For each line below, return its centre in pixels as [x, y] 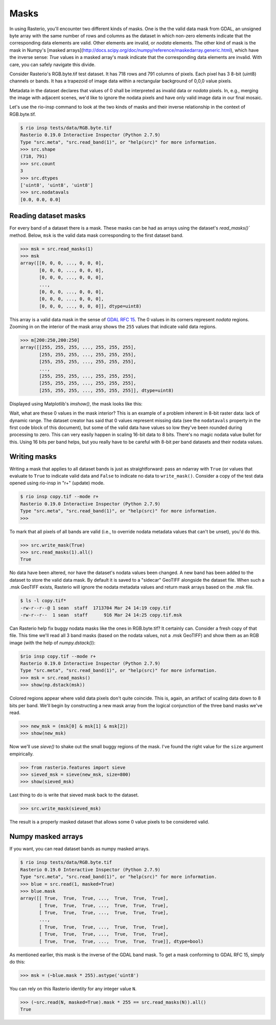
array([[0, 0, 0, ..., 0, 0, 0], [62, 263]
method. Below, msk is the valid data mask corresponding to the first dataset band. [96, 235]
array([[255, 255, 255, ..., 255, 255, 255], [78, 347]
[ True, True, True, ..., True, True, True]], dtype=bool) [121, 941]
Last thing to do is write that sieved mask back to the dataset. [74, 795]
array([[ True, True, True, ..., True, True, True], [94, 898]
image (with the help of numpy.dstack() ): [52, 643]
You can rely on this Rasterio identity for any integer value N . [73, 989]
